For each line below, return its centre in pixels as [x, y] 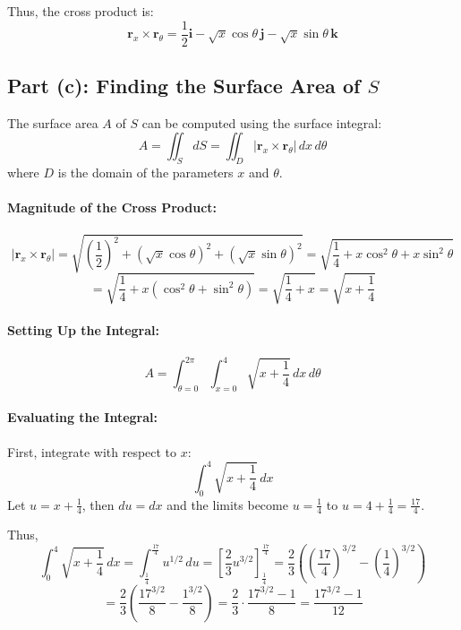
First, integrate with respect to [92, 451]
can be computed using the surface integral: [262, 122]
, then [98, 504]
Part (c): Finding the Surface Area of [184, 86]
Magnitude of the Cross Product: [112, 207]
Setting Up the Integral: [83, 330]
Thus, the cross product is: [81, 11]
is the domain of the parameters [145, 173]
